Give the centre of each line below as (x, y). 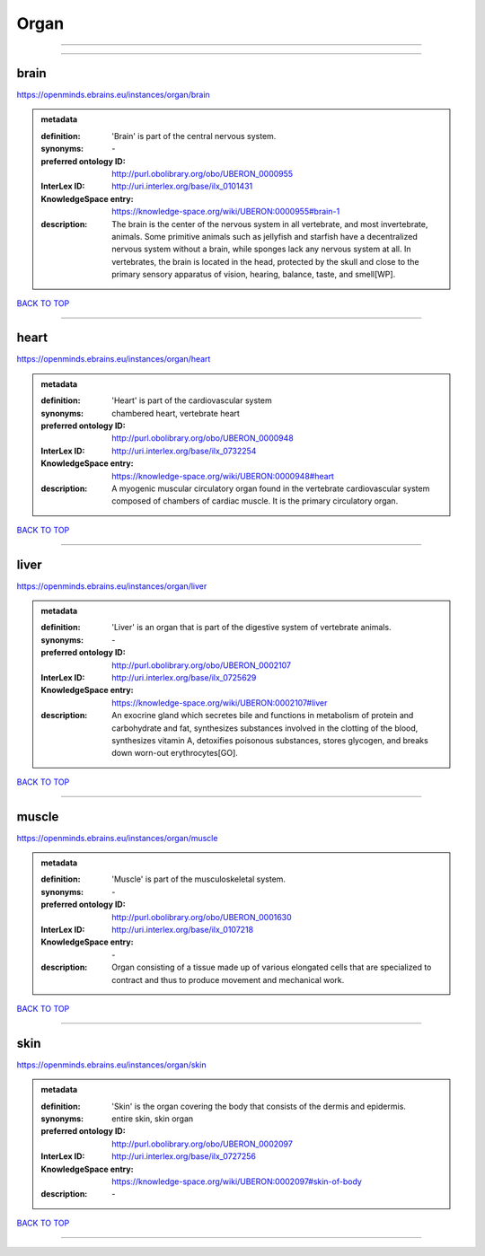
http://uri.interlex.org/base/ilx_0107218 (183, 929)
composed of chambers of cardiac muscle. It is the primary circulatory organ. (255, 501)
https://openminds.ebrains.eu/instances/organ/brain (113, 95)
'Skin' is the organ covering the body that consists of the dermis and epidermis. (259, 1106)
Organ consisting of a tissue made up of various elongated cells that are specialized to (272, 967)
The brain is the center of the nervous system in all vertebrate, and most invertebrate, (270, 224)
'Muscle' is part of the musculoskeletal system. (199, 879)
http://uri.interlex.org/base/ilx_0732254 (184, 451)
